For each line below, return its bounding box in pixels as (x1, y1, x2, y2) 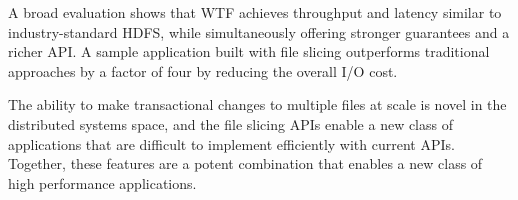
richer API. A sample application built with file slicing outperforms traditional (8, 41, 490, 62)
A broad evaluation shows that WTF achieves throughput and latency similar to (8, 2, 502, 22)
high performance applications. (8, 172, 197, 193)
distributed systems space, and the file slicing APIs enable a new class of (8, 113, 453, 134)
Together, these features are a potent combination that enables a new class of (8, 153, 483, 174)
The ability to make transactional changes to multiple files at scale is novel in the (8, 94, 507, 115)
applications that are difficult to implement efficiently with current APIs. (8, 133, 455, 154)
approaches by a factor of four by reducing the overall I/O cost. (8, 60, 398, 81)
